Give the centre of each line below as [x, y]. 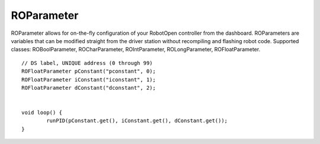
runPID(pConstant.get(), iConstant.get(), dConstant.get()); [137, 121]
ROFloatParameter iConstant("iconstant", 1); [89, 79]
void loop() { [42, 113]
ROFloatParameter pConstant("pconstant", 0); [89, 71]
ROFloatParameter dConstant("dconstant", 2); [89, 88]
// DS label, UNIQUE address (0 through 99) [87, 63]
